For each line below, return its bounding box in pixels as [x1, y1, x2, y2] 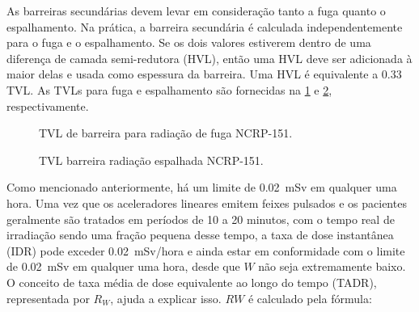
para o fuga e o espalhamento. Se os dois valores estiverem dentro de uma [6, 34, 371, 51]
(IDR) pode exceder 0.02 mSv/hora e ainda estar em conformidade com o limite [6, 242, 405, 259]
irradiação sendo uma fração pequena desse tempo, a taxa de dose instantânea [6, 226, 394, 243]
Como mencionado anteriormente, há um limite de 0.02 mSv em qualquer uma [6, 179, 397, 196]
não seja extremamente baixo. [258, 258, 406, 275]
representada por [6, 289, 90, 306]
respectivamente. [6, 97, 89, 114]
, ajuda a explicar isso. [110, 289, 222, 306]
